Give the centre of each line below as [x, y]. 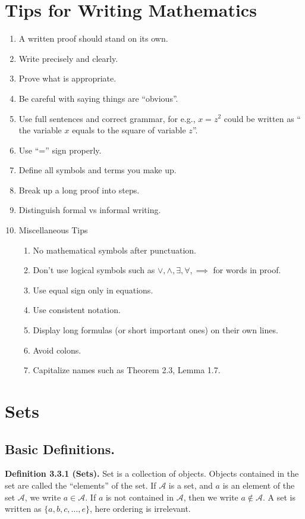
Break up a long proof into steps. [79, 190]
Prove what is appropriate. [67, 78]
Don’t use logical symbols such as [94, 270]
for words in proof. [247, 270]
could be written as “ [262, 118]
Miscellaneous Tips [53, 230]
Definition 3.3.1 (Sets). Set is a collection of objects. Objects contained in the [152, 473]
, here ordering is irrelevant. [140, 509]
